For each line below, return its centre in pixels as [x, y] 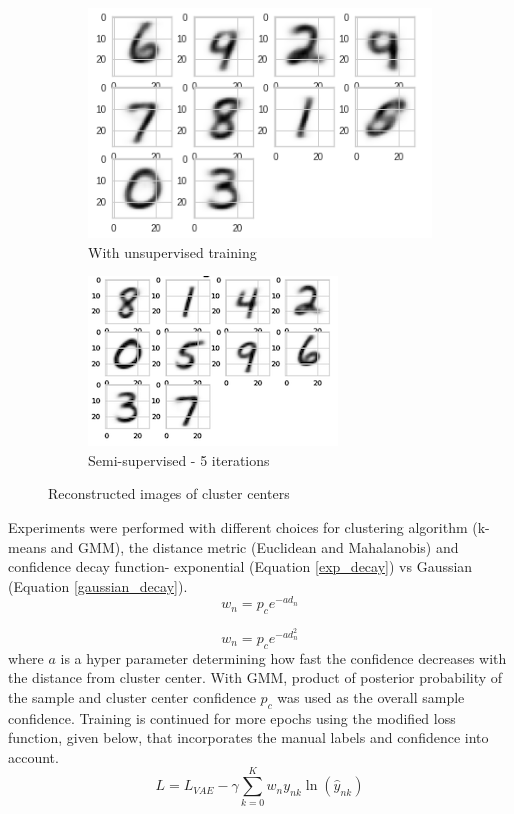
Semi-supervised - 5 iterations [179, 459]
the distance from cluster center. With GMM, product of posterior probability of [255, 677]
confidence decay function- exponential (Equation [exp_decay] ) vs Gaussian [240, 566]
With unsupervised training [172, 251]
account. [33, 756]
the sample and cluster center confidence [132, 696]
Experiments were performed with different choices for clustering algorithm [238, 526]
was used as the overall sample [371, 696]
